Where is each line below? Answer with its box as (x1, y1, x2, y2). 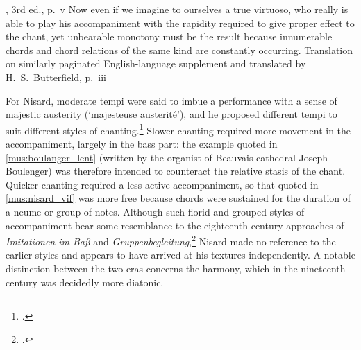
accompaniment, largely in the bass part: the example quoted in (6, 137, 278, 150)
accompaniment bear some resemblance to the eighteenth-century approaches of (6, 218, 344, 232)
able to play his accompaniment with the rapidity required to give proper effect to (6, 15, 355, 30)
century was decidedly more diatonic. (6, 274, 164, 289)
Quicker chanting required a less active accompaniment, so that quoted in (6, 177, 319, 191)
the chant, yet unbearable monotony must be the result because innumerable (6, 29, 333, 44)
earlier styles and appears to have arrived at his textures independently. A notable (6, 247, 355, 262)
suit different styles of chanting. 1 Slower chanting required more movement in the (6, 121, 351, 137)
